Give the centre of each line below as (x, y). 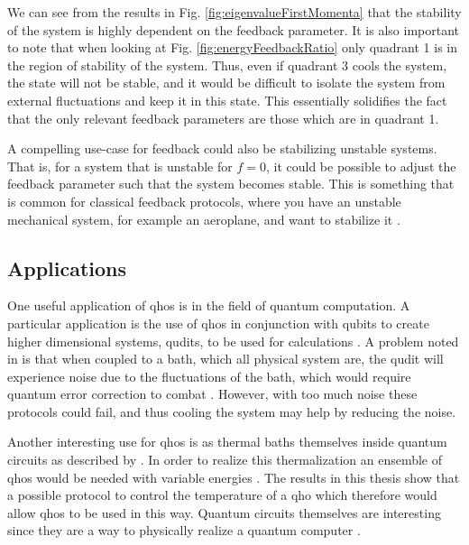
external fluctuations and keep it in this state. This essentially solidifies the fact (227, 100)
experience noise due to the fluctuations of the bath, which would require (209, 376)
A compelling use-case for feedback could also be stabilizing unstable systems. (222, 148)
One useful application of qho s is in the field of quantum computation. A (209, 305)
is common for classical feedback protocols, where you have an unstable (204, 201)
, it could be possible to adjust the (361, 166)
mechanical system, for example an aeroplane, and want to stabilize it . (204, 219)
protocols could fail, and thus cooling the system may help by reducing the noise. (232, 411)
